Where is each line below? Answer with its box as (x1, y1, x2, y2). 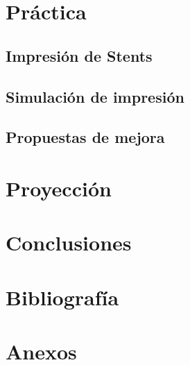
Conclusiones (6, 228, 132, 257)
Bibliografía (6, 282, 119, 311)
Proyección (6, 173, 112, 202)
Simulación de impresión (6, 85, 184, 107)
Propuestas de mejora (6, 126, 165, 148)
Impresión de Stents (6, 44, 153, 66)
